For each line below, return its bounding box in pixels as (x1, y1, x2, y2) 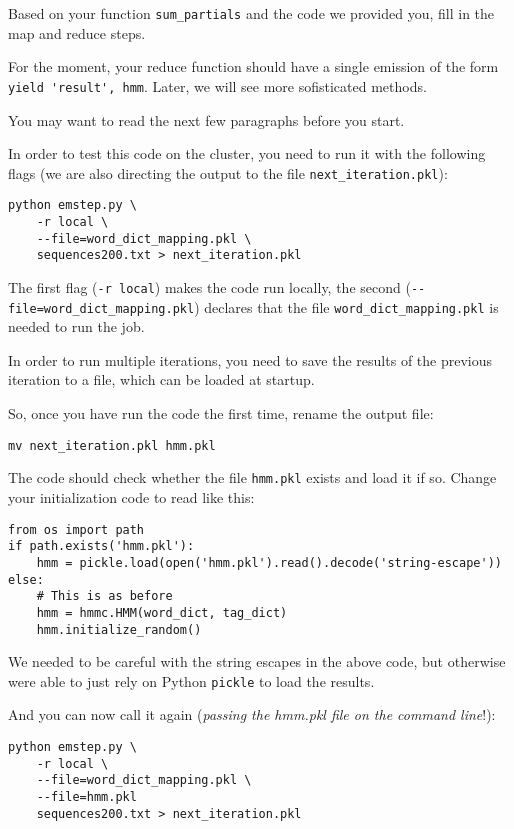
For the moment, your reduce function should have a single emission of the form (8, 56, 499, 77)
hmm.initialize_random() (36, 622, 202, 637)
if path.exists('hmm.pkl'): (8, 539, 195, 554)
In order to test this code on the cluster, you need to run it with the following (8, 143, 486, 164)
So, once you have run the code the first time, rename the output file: (8, 403, 434, 424)
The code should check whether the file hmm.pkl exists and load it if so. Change (8, 467, 497, 488)
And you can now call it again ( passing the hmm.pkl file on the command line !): (8, 704, 496, 725)
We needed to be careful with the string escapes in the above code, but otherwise (8, 651, 506, 672)
